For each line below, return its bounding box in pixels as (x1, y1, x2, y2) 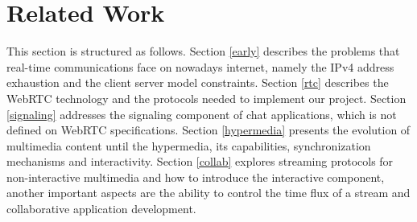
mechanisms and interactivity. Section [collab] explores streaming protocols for (6, 153, 394, 170)
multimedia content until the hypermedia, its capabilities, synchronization (6, 137, 371, 154)
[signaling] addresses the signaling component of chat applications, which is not (6, 105, 397, 122)
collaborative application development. (6, 200, 196, 217)
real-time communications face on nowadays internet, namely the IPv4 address (6, 58, 394, 75)
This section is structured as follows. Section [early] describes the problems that (6, 43, 400, 60)
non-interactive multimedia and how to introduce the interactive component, (6, 168, 385, 185)
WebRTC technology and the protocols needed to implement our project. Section (6, 89, 407, 106)
